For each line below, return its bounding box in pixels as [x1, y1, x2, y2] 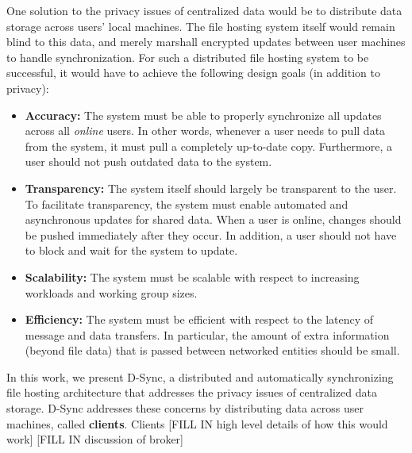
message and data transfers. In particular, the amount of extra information [25, 326, 390, 343]
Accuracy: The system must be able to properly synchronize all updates [25, 106, 382, 123]
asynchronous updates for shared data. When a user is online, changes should [25, 211, 402, 228]
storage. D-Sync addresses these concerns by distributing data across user [6, 400, 364, 417]
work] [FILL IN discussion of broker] [6, 431, 183, 447]
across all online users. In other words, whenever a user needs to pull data [25, 122, 386, 139]
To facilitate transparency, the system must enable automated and [25, 195, 348, 212]
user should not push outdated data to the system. [25, 153, 272, 170]
